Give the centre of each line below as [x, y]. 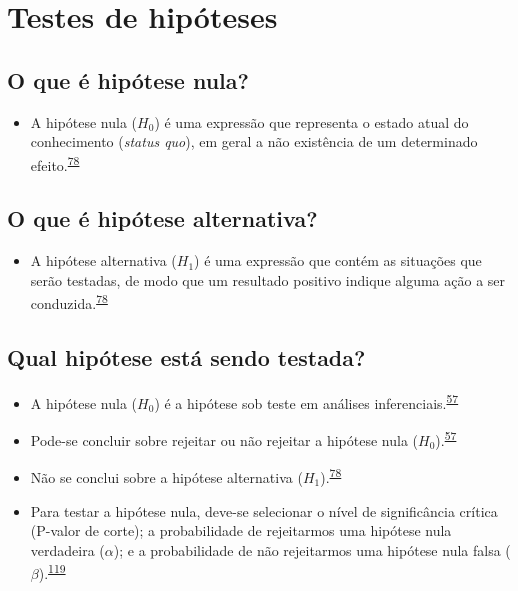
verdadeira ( [67, 549]
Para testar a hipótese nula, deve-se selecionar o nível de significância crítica [264, 510]
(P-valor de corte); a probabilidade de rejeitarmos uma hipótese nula [241, 530]
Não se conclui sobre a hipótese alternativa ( [166, 477]
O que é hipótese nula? [128, 79]
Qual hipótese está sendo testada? [186, 357]
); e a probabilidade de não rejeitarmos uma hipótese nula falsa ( [312, 549]
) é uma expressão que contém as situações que [338, 260]
